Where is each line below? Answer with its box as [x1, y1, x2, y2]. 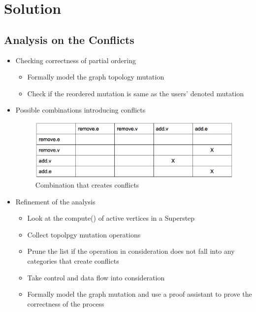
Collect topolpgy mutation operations [27, 229, 141, 239]
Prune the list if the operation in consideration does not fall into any [27, 246, 235, 256]
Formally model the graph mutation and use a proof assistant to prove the [27, 289, 252, 299]
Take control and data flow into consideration [27, 272, 165, 282]
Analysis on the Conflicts [4, 32, 134, 47]
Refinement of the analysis [15, 196, 96, 206]
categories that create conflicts [27, 255, 119, 266]
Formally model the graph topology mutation [27, 72, 164, 82]
